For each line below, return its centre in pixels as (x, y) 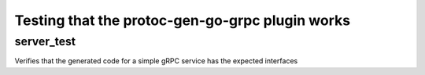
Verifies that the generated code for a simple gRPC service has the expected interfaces (156, 61)
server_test (45, 41)
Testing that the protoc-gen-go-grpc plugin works (182, 20)
